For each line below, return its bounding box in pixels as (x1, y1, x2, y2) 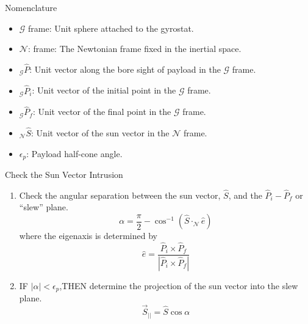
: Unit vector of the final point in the (32, 105, 171, 118)
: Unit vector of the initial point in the (32, 84, 176, 97)
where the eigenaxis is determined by (19, 229, 157, 242)
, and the (228, 188, 262, 201)
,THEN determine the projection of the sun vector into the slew (59, 279, 298, 292)
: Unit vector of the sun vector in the (31, 127, 170, 139)
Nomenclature (5, 1, 57, 13)
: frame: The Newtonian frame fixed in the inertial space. (27, 42, 242, 55)
